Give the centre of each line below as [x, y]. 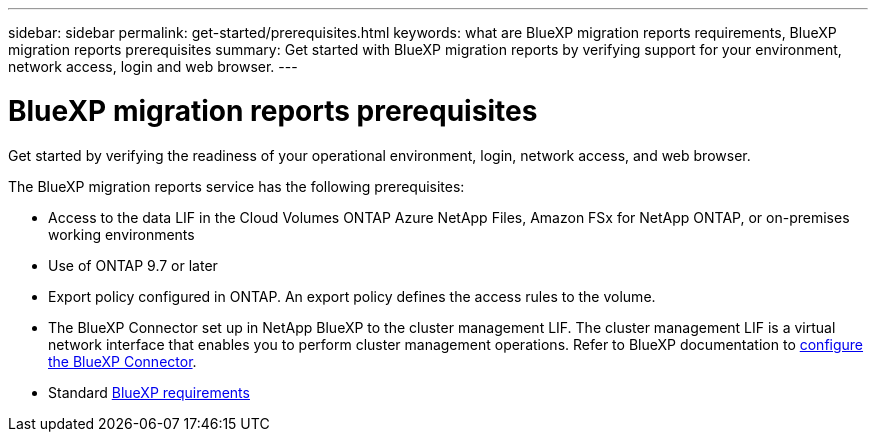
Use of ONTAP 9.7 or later [133, 265]
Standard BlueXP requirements [149, 392]
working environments [121, 234]
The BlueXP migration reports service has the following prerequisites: [236, 186]
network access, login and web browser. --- [153, 66]
